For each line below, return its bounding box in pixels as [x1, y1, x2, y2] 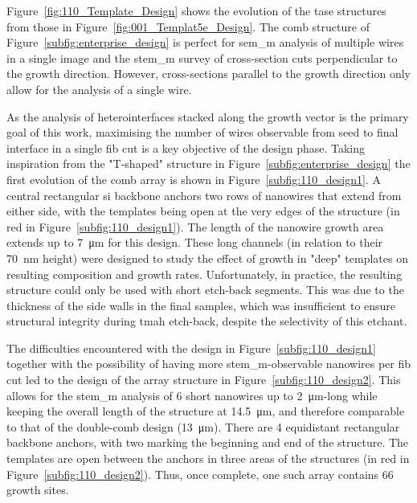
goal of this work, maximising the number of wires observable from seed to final [6, 124, 399, 141]
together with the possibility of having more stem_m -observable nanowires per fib [6, 355, 411, 372]
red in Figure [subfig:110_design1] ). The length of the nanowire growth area [6, 218, 384, 235]
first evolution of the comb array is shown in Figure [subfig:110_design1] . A [6, 170, 381, 187]
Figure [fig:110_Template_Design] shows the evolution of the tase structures [6, 2, 386, 18]
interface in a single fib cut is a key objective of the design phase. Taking [6, 139, 366, 156]
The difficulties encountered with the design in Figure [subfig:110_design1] [6, 339, 376, 356]
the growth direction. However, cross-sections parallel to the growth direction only [6, 65, 411, 82]
